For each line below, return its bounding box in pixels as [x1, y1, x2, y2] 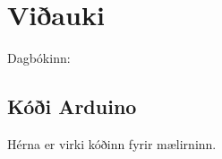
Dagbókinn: [7, 49, 71, 67]
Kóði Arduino [7, 93, 137, 120]
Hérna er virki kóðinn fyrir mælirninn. [7, 134, 217, 153]
